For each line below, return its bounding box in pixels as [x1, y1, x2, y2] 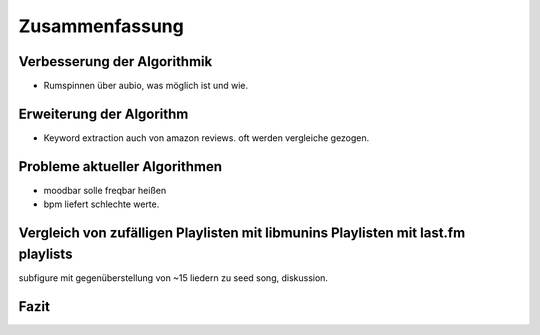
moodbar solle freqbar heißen [43, 184, 167, 196]
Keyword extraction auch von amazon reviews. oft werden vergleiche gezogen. [43, 131, 370, 144]
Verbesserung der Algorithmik [18, 53, 213, 70]
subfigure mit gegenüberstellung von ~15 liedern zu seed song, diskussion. [18, 271, 329, 284]
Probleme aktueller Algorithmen [18, 158, 223, 175]
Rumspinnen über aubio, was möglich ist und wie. [43, 80, 249, 92]
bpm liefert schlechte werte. [43, 198, 160, 210]
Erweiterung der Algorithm [18, 105, 189, 122]
